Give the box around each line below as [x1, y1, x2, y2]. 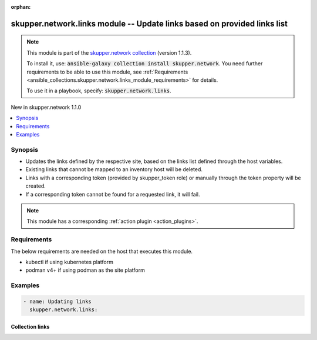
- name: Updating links [23, 298, 92, 305]
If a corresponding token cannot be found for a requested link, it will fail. [25, 191, 200, 198]
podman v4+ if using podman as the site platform [25, 266, 145, 274]
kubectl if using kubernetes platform [25, 258, 114, 265]
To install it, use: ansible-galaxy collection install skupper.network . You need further [26, 60, 263, 67]
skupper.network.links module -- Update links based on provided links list [11, 18, 288, 29]
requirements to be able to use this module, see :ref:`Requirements [26, 68, 188, 75]
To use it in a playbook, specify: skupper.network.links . [26, 87, 171, 94]
